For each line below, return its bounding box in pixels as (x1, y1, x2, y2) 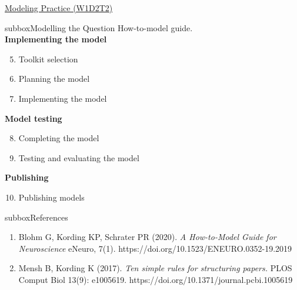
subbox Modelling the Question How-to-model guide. (5, 21, 193, 34)
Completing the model (18, 132, 99, 144)
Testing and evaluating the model (18, 151, 139, 164)
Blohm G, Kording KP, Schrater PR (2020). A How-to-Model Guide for (18, 231, 276, 243)
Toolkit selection (18, 52, 78, 65)
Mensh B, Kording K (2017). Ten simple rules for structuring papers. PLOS (18, 262, 292, 274)
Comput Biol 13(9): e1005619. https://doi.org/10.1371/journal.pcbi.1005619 (18, 273, 293, 285)
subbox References (5, 211, 68, 223)
